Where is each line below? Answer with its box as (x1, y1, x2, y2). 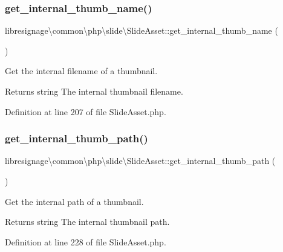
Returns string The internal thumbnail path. (5, 215, 170, 228)
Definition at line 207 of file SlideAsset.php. (5, 105, 166, 118)
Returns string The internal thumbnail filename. (5, 85, 183, 97)
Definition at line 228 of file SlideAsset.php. (5, 235, 166, 248)
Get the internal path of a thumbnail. (5, 195, 144, 207)
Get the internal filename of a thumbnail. (5, 65, 158, 77)
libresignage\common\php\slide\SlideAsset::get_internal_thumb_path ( (5, 154, 276, 167)
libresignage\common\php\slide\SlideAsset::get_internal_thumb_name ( (5, 24, 278, 37)
